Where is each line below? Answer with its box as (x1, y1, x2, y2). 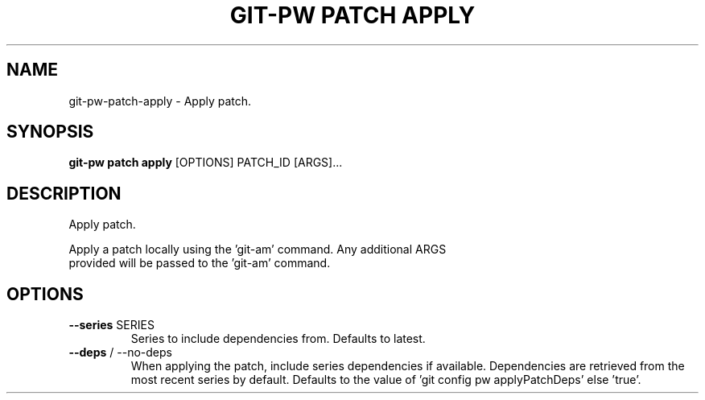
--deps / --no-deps (68, 345, 172, 360)
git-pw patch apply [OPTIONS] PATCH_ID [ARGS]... (68, 155, 343, 170)
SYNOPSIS (6, 122, 94, 142)
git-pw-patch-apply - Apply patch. (68, 93, 252, 108)
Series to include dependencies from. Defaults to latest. (130, 332, 426, 346)
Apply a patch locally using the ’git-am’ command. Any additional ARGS (68, 242, 447, 257)
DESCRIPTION (6, 183, 122, 204)
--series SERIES (68, 318, 155, 332)
